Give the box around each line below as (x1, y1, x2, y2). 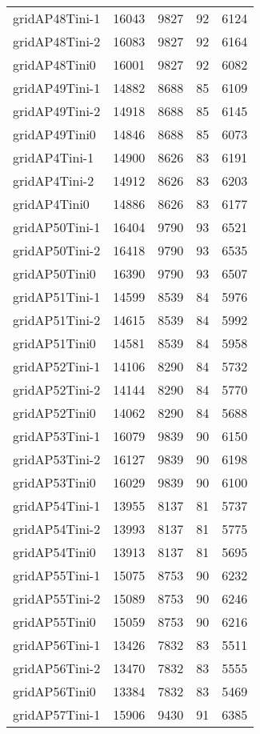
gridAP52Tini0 (13, 403, 96, 422)
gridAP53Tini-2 (13, 450, 101, 468)
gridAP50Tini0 (13, 264, 96, 283)
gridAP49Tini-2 (13, 102, 101, 120)
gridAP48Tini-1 (13, 9, 101, 27)
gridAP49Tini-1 (13, 78, 101, 97)
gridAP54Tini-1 (13, 496, 101, 515)
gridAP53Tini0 (13, 473, 96, 491)
